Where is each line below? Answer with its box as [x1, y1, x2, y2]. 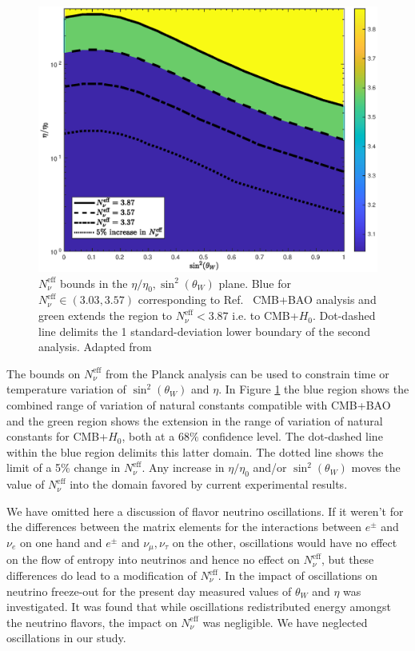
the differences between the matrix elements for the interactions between [6, 518, 362, 535]
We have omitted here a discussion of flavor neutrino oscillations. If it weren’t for [6, 502, 404, 519]
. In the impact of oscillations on [217, 567, 378, 584]
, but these [321, 551, 374, 568]
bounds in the [60, 274, 128, 291]
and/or [253, 459, 287, 476]
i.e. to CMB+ [232, 307, 299, 324]
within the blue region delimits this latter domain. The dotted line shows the [6, 443, 384, 460]
